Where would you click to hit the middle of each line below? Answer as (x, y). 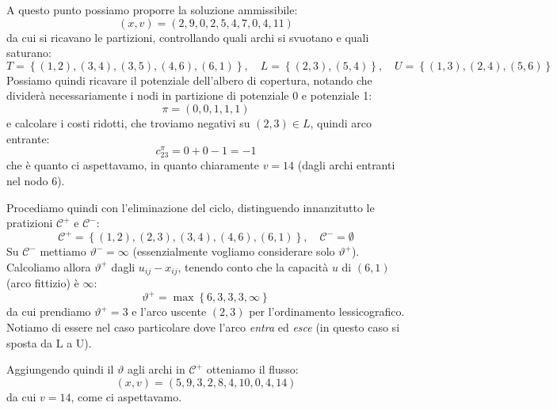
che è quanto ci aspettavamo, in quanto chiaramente (133, 165)
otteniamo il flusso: (252, 369)
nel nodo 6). (36, 180)
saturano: (29, 53)
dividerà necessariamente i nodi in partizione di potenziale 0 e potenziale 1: (189, 95)
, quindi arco (341, 122)
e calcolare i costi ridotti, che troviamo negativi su (128, 122)
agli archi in (156, 369)
